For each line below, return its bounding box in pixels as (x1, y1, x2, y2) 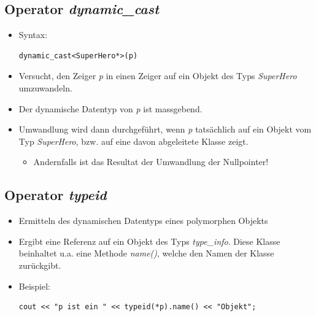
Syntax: (18, 28, 48, 41)
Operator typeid (4, 185, 107, 204)
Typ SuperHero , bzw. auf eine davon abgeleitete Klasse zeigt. (18, 134, 249, 147)
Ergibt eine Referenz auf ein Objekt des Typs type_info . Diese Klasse (18, 234, 280, 247)
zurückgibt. (18, 258, 61, 271)
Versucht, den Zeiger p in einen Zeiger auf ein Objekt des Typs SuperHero (18, 69, 297, 82)
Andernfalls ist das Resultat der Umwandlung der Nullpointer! (33, 155, 269, 168)
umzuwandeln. (18, 81, 72, 94)
